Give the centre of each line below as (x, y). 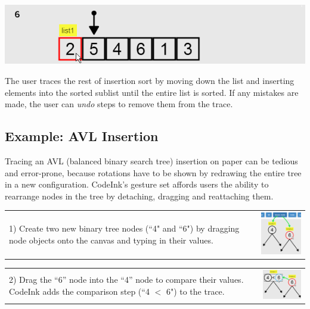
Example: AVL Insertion (82, 136)
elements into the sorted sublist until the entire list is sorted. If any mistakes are (152, 92)
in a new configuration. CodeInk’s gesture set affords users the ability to (137, 184)
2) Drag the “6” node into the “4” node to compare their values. (126, 279)
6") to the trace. (195, 291)
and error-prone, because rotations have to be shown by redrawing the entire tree (153, 172)
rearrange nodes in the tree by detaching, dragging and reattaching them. (139, 196)
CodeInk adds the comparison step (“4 (79, 291)
